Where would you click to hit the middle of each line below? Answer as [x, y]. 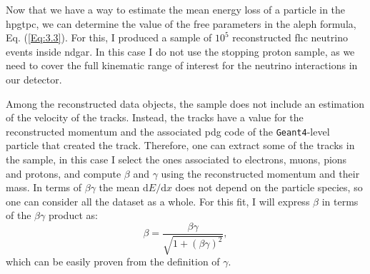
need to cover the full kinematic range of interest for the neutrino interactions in [182, 65]
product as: [73, 215]
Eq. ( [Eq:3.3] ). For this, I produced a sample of [109, 37]
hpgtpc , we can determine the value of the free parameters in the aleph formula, [181, 23]
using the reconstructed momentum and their [260, 173]
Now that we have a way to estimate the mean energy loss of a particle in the [176, 9]
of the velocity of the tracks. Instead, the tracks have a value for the [155, 117]
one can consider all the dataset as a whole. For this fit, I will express [158, 201]
